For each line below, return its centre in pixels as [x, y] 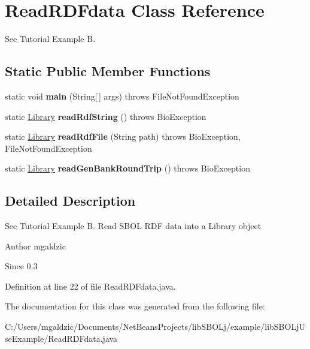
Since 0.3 [21, 266]
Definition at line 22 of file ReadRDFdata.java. [90, 286]
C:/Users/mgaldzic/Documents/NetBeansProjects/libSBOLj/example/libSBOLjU [155, 327]
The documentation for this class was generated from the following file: [135, 306]
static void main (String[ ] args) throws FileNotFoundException [122, 96]
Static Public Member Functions [108, 71]
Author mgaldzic [35, 246]
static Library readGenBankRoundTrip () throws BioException [127, 168]
